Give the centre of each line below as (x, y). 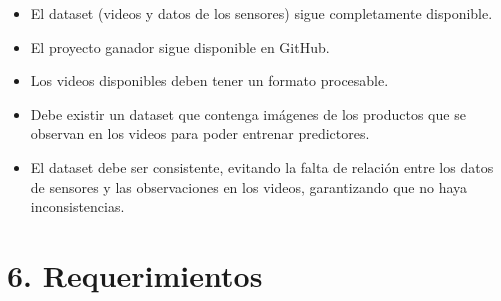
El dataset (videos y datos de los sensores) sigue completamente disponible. (261, 13)
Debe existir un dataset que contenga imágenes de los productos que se (248, 113)
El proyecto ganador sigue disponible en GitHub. (180, 46)
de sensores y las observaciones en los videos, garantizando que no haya (249, 186)
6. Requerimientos (135, 274)
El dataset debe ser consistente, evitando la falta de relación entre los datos (262, 166)
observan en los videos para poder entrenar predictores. (200, 133)
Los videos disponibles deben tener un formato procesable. (209, 80)
